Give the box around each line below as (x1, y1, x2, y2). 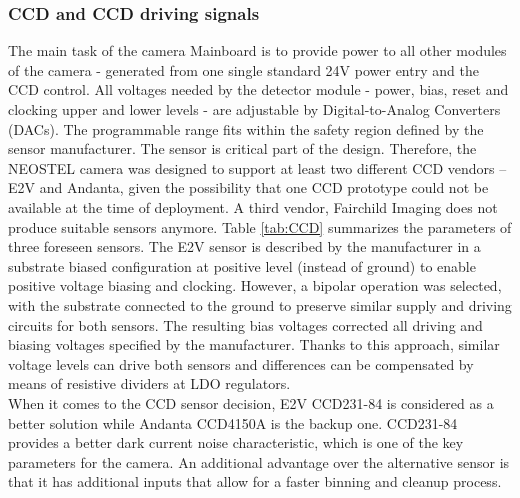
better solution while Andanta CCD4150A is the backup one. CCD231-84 (8, 412, 458, 433)
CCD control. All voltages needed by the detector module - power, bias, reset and (8, 79, 509, 100)
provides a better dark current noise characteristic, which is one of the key (8, 432, 464, 453)
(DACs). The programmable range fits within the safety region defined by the (8, 118, 484, 139)
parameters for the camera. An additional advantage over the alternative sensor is (8, 451, 510, 472)
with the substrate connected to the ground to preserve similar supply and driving (8, 294, 512, 315)
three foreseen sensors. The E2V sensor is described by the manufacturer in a (8, 236, 481, 257)
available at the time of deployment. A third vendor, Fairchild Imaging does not (8, 196, 498, 217)
